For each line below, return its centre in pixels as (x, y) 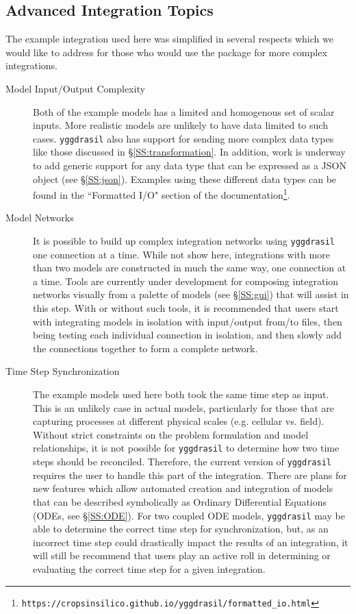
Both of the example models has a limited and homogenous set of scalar (184, 111)
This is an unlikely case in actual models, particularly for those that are (183, 407)
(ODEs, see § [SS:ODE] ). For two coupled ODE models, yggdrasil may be (189, 515)
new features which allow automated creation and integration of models (183, 488)
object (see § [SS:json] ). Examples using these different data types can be (185, 179)
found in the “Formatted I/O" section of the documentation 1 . (162, 194)
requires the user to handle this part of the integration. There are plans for (190, 475)
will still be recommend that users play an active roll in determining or (182, 555)
